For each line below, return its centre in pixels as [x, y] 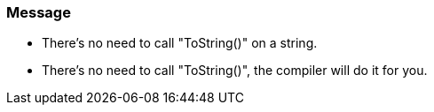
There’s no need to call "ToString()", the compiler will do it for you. [235, 71]
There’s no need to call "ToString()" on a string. [180, 43]
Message [39, 12]
